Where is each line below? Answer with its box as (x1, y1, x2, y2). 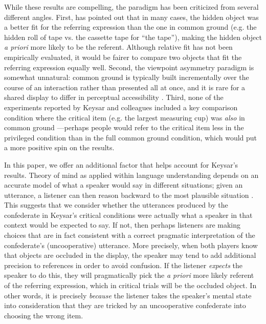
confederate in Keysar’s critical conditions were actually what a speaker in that (4, 209, 253, 220)
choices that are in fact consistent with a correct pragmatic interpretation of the (4, 230, 255, 240)
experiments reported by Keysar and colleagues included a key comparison (4, 102, 238, 112)
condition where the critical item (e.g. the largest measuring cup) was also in (4, 112, 245, 123)
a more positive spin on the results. (4, 142, 115, 153)
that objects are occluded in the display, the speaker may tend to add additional (4, 250, 256, 260)
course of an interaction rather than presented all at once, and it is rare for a (4, 82, 246, 92)
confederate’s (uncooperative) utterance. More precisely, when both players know (4, 239, 258, 250)
